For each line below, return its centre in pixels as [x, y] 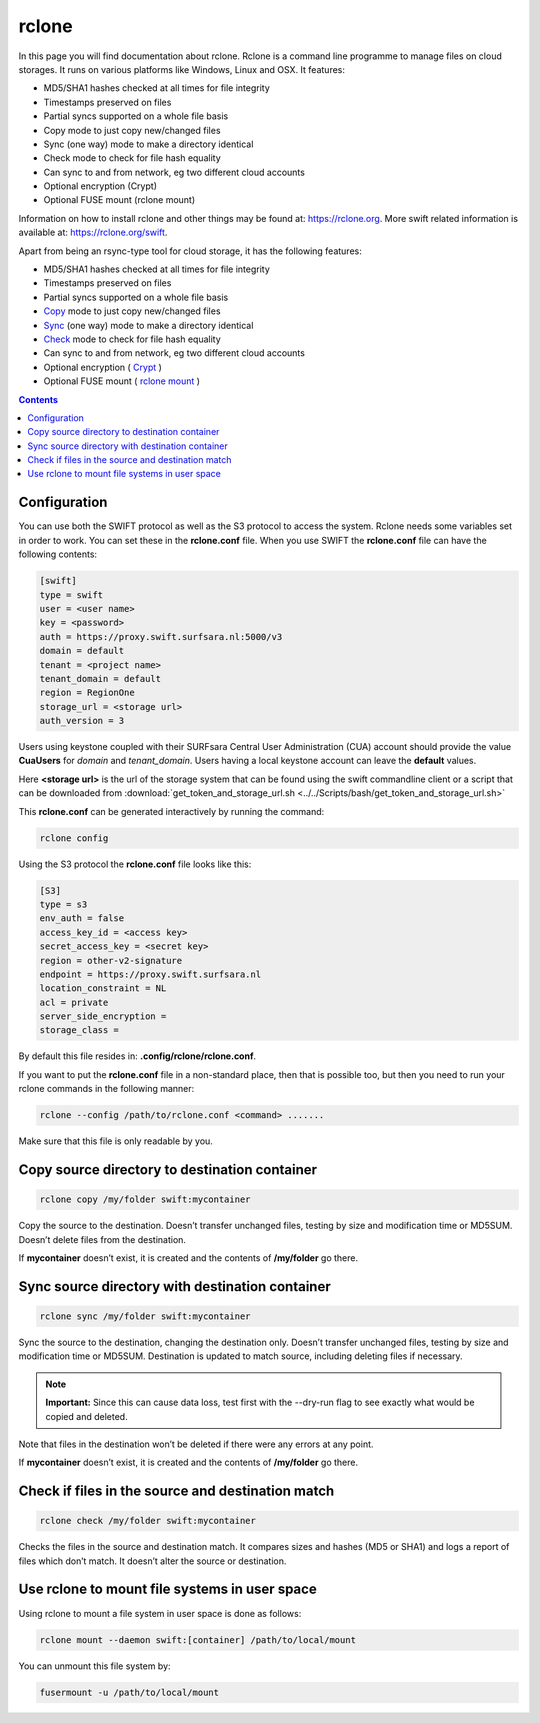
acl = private [74, 1002]
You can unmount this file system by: [94, 1666]
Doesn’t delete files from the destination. [102, 1239]
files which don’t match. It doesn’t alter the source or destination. [152, 1561]
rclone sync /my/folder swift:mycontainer [145, 1316]
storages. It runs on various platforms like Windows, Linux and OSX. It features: [181, 69]
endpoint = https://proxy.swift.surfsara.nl [150, 974]
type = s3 [63, 904]
